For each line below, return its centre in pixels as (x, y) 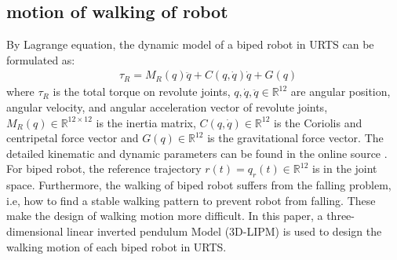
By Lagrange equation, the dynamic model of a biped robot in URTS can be (190, 44)
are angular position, (341, 92)
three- (341, 216)
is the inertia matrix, (146, 122)
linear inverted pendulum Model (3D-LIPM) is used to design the (224, 231)
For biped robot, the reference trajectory (104, 168)
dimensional (35, 231)
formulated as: (41, 59)
